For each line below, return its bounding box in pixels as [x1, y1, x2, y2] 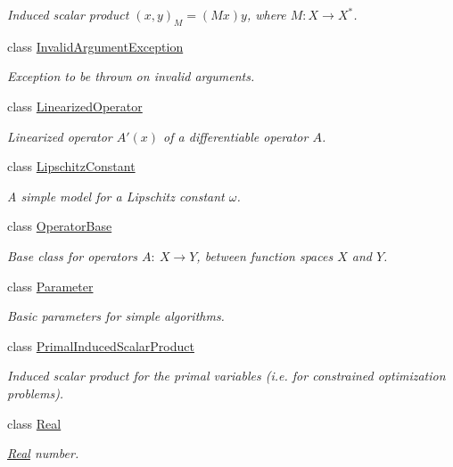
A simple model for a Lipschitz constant [7, 186, 225, 205]
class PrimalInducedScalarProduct [7, 336, 194, 355]
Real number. [7, 444, 79, 463]
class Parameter [7, 276, 94, 295]
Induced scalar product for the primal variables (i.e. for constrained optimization [7, 366, 446, 385]
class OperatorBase [7, 217, 112, 235]
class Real [7, 414, 62, 432]
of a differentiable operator [163, 127, 309, 145]
